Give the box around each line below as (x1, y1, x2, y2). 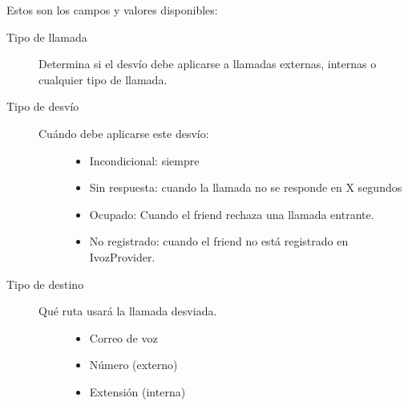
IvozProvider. (89, 248, 156, 265)
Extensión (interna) (89, 383, 186, 400)
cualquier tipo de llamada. (38, 71, 168, 87)
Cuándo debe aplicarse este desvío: (38, 124, 209, 141)
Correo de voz (89, 329, 158, 346)
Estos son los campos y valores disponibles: (6, 2, 218, 18)
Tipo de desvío (6, 98, 79, 115)
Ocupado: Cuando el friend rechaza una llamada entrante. (89, 205, 374, 222)
